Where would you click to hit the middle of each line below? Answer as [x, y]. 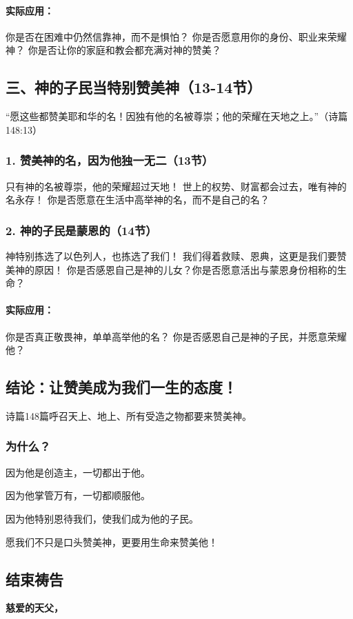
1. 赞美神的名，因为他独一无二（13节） [110, 160]
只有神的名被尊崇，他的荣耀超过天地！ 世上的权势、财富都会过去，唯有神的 [176, 186]
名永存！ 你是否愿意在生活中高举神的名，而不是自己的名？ [138, 200]
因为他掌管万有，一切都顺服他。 [78, 495]
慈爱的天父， [34, 608]
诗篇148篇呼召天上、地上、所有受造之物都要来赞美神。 [129, 415]
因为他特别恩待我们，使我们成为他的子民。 [102, 518]
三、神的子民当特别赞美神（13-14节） [134, 87]
